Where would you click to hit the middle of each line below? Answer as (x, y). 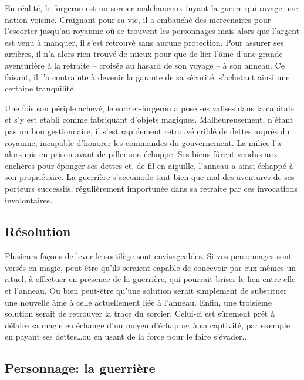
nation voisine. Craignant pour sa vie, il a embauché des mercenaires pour (138, 19)
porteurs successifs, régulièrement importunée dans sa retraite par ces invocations (151, 188)
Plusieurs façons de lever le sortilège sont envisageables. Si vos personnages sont (148, 256)
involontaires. (29, 200)
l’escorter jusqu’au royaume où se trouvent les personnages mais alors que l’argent (152, 31)
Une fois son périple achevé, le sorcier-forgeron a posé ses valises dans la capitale (149, 108)
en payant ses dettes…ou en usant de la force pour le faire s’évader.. (126, 336)
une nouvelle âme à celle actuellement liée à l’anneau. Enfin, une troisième (138, 302)
